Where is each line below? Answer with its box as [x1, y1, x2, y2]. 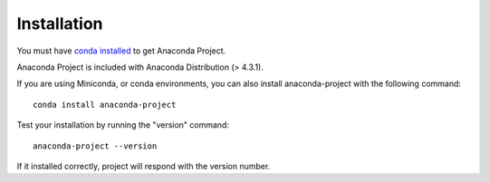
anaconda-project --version [33, 140, 158, 151]
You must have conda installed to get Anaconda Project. [16, 45, 226, 56]
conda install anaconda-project [33, 100, 177, 110]
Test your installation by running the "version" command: [16, 120, 230, 130]
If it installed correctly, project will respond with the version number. [16, 160, 271, 171]
